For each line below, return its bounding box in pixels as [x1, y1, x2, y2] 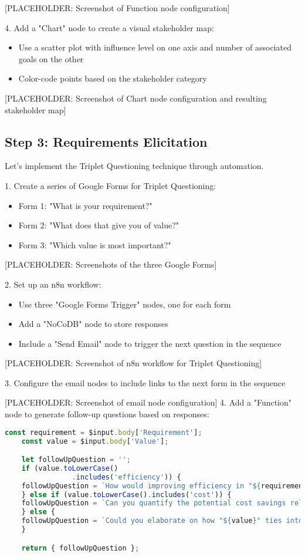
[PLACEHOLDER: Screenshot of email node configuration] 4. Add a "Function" [5, 396, 292, 409]
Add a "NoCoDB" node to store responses [18, 318, 168, 330]
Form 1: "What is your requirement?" [18, 199, 152, 211]
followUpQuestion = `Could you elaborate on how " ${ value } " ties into [21, 517, 303, 525]
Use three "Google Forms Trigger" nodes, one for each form [18, 298, 231, 310]
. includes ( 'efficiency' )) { [72, 472, 181, 481]
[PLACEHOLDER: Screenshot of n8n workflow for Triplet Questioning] [5, 357, 262, 369]
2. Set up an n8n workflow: [5, 278, 101, 290]
